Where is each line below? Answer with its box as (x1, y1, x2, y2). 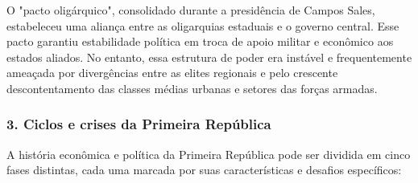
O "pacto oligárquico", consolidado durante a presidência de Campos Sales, (6, 2, 375, 18)
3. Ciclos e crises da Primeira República (6, 114, 271, 134)
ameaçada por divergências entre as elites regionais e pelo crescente (6, 64, 338, 81)
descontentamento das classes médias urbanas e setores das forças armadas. (6, 79, 378, 96)
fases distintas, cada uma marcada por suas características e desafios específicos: (6, 161, 402, 178)
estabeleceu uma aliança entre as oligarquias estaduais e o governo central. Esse (6, 17, 399, 34)
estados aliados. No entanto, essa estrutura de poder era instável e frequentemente (6, 48, 412, 65)
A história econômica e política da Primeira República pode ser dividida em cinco (6, 145, 411, 162)
